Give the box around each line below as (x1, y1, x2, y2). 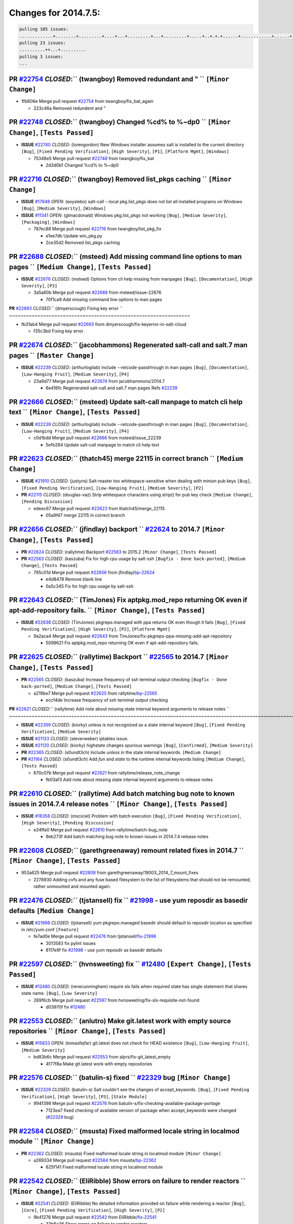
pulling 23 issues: (19, 40, 66, 46)
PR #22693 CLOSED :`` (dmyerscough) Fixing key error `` (9, 306, 123, 311)
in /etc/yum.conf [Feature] (21, 927, 79, 933)
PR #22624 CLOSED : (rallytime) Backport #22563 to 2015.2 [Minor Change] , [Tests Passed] (21, 549, 217, 555)
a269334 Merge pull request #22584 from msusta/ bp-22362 (33, 1157, 156, 1163)
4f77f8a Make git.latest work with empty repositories (45, 1060, 152, 1067)
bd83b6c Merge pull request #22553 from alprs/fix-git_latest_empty (33, 1054, 171, 1060)
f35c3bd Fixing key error (33, 328, 84, 334)
